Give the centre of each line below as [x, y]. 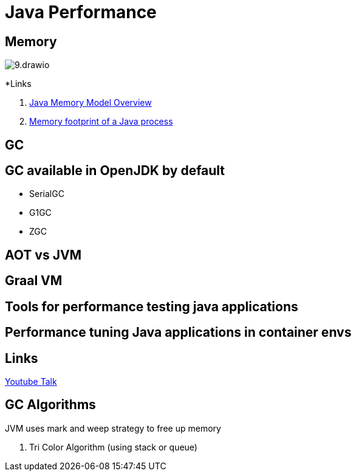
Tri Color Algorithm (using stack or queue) [113, 447]
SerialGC [47, 194]
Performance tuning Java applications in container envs [178, 333]
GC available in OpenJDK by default [115, 171]
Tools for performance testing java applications [152, 306]
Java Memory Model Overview [91, 103]
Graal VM [34, 281]
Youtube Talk [31, 381]
